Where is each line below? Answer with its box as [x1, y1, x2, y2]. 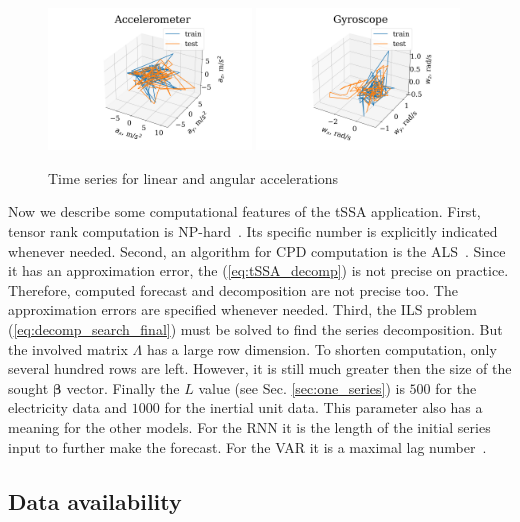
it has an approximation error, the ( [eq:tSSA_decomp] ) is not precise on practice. [8, 260, 509, 281]
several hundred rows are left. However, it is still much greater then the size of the [8, 358, 512, 379]
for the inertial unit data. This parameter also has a [164, 397, 483, 418]
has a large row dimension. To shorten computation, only [146, 338, 497, 359]
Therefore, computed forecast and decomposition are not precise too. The [8, 279, 458, 300]
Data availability [8, 485, 182, 516]
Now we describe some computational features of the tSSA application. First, [8, 201, 481, 222]
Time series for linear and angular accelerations [48, 167, 339, 188]
